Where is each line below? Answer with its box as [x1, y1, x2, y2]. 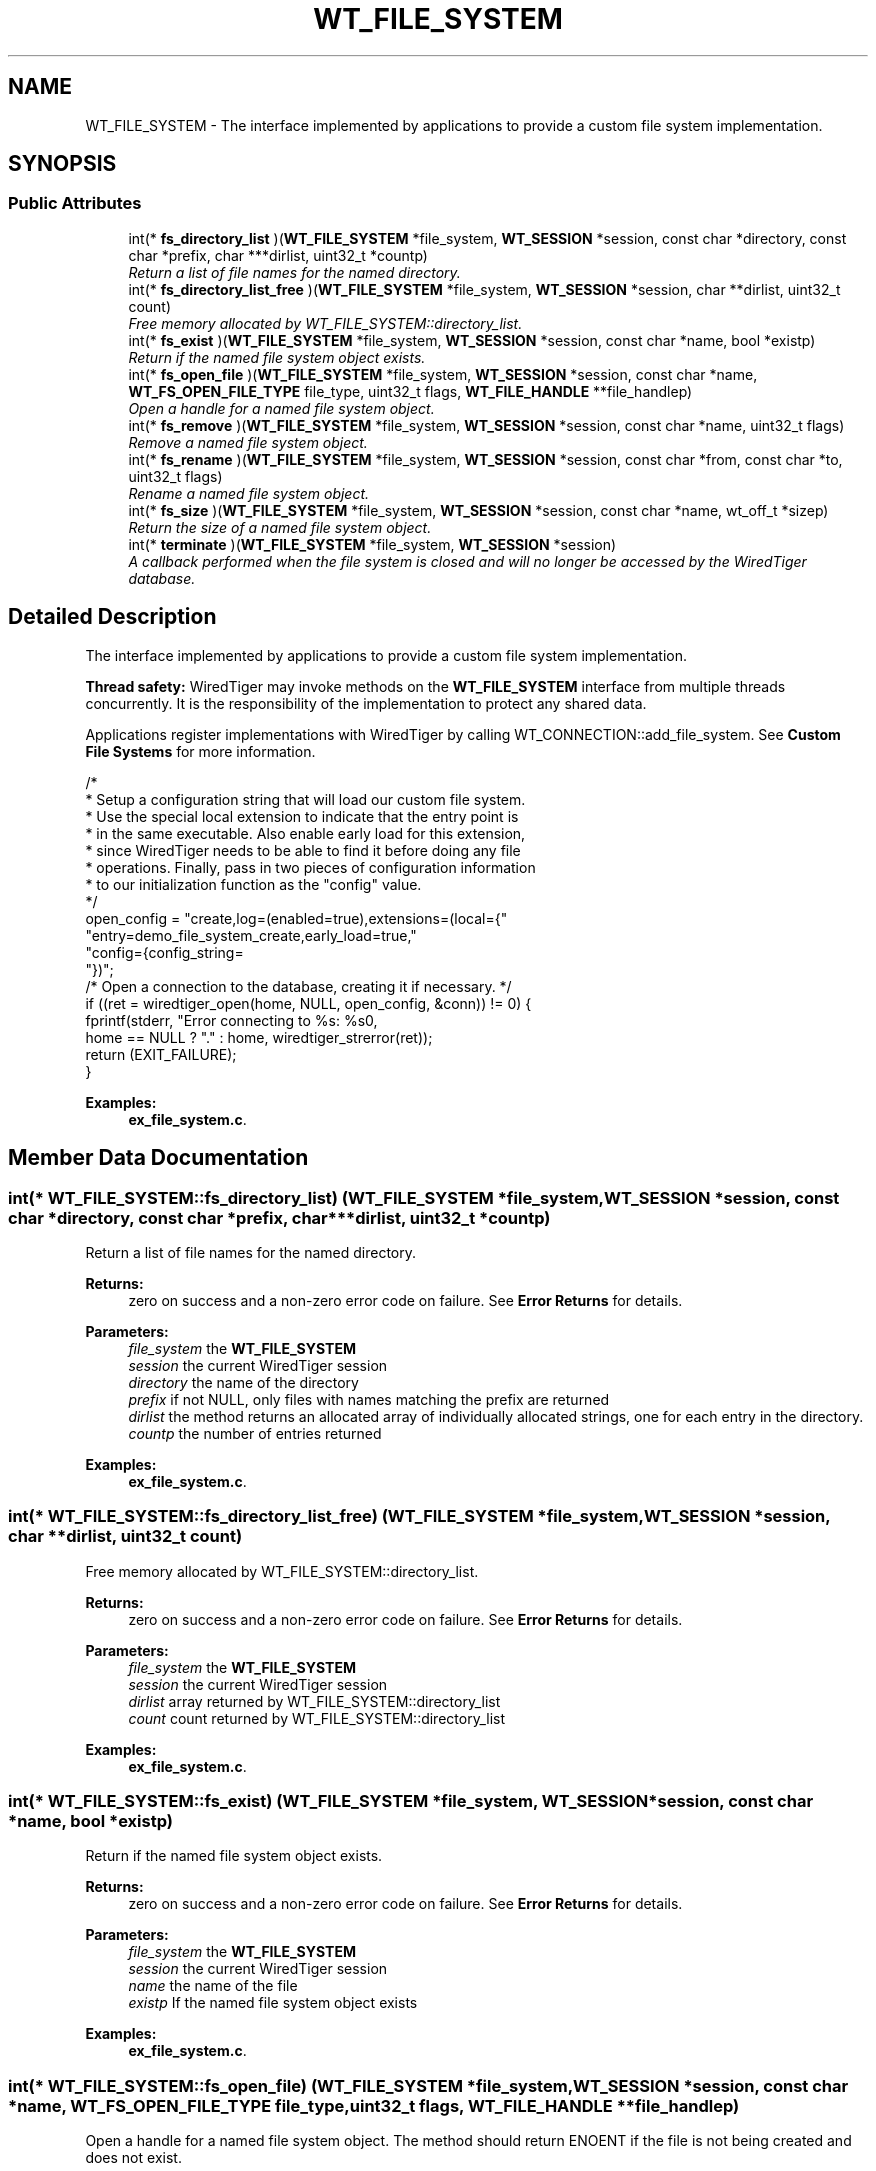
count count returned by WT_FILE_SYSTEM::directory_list [128, 1709, 506, 1727]
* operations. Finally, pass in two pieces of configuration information [85, 858, 536, 876]
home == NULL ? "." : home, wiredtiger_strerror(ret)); [85, 1028, 433, 1046]
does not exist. [85, 2149, 182, 2167]
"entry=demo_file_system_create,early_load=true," [85, 926, 417, 944]
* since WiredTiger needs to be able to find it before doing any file [85, 841, 521, 859]
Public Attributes [8, 193, 142, 214]
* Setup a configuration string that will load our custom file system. [85, 790, 526, 808]
